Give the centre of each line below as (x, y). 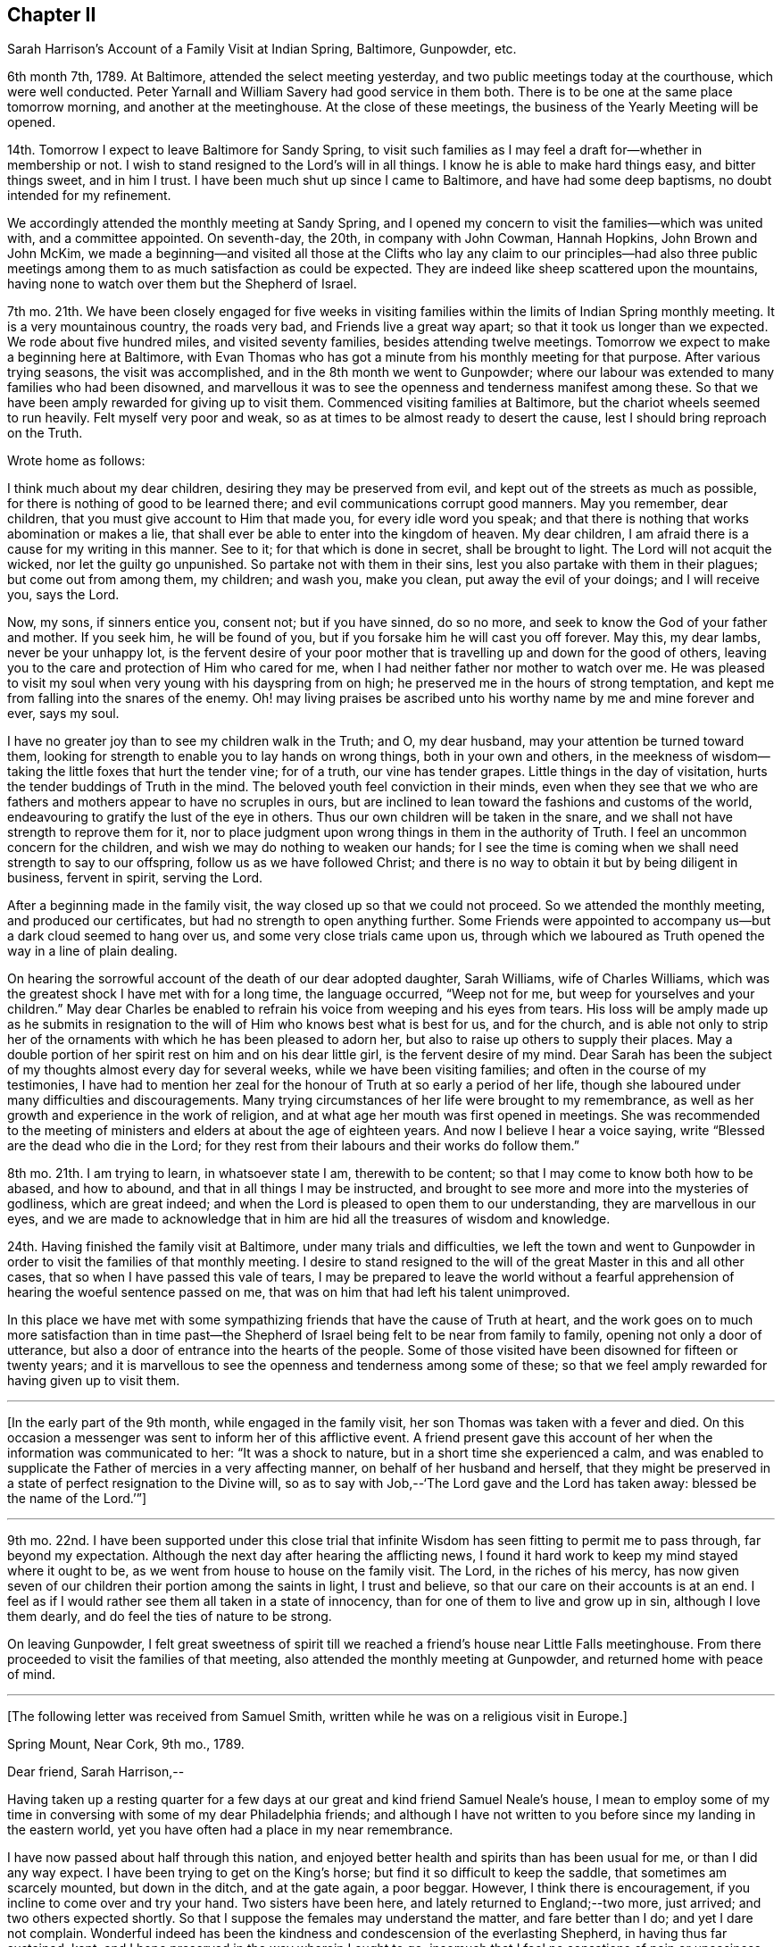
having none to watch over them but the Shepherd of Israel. (182, 284)
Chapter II (52, 15)
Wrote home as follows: (76, 461)
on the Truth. (45, 433)
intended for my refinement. (89, 196)
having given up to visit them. (94, 1381)
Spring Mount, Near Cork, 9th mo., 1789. (126, 1744)
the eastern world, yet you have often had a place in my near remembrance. (230, 1830)
